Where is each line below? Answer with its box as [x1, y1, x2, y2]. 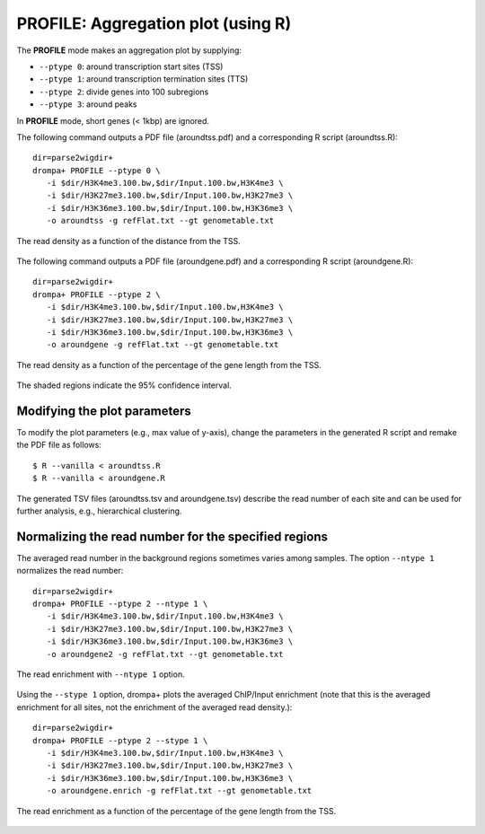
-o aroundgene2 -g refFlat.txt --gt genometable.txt [46, 649, 284, 659]
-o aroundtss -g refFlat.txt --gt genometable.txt [46, 215, 274, 226]
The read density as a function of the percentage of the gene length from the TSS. [16, 359, 322, 370]
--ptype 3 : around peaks [39, 99, 138, 110]
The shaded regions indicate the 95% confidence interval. [16, 380, 233, 391]
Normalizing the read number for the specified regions [16, 529, 328, 544]
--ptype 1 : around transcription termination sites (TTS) [39, 74, 249, 84]
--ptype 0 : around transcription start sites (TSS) [39, 61, 224, 72]
